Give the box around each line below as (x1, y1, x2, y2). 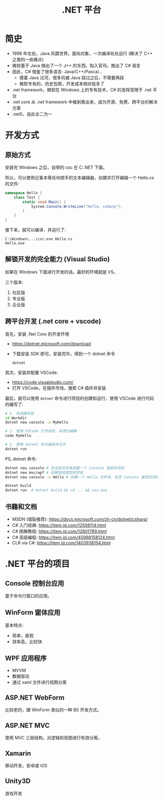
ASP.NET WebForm (5, 694, 65, 702)
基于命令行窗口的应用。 (5, 593, 52, 599)
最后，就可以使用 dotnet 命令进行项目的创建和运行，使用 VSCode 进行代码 (5, 395, 154, 401)
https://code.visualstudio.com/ (12, 379, 74, 385)
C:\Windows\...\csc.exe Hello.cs (5, 237, 73, 241)
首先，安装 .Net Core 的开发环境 (5, 331, 69, 337)
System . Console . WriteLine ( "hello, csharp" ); (31, 204, 123, 209)
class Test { (14, 195, 40, 200)
